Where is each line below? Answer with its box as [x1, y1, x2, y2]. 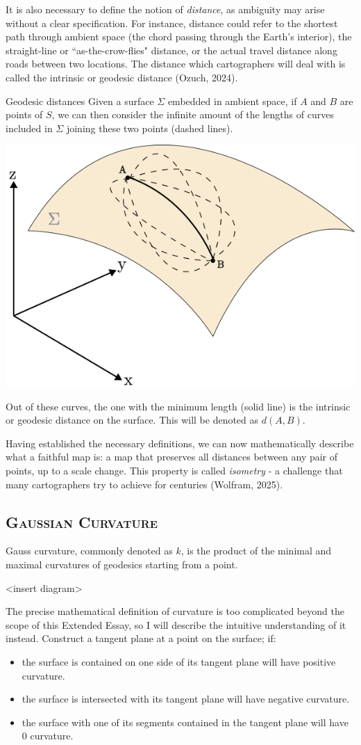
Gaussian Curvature [6, 511, 158, 532]
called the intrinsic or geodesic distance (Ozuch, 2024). [6, 70, 238, 84]
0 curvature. [22, 728, 74, 743]
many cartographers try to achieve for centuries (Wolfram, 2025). [6, 476, 283, 491]
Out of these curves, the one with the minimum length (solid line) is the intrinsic [6, 399, 351, 413]
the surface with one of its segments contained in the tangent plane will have [22, 714, 349, 729]
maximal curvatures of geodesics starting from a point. [6, 557, 238, 572]
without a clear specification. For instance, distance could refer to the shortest [6, 15, 338, 30]
